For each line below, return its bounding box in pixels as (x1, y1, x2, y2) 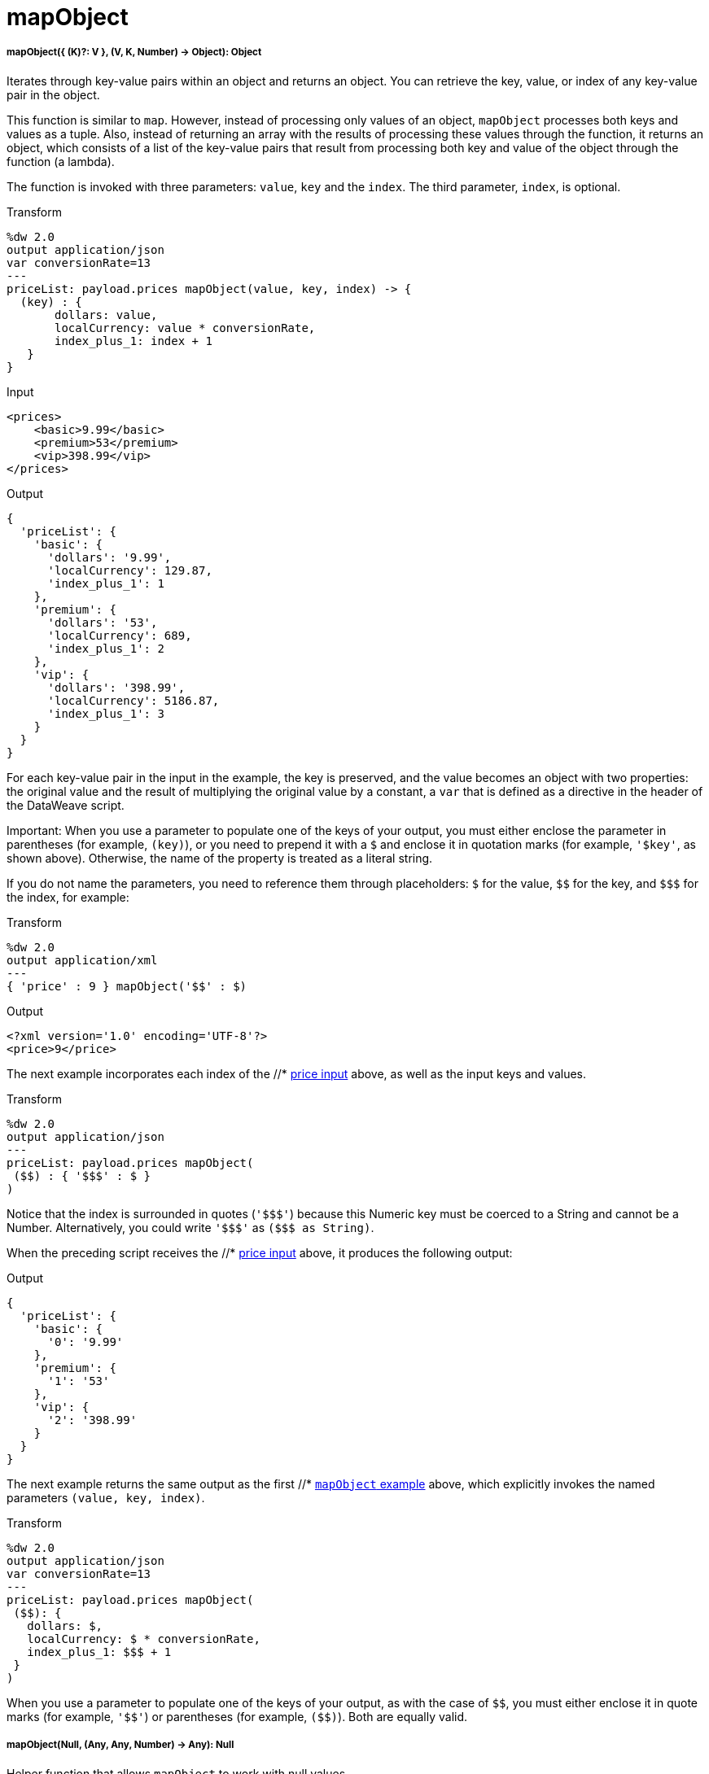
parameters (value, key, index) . (7, 1490, 205, 1505)
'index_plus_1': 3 (47, 706, 164, 720)
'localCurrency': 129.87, (47, 563, 212, 577)
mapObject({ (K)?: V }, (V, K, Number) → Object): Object (7, 46, 262, 59)
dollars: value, (55, 308, 158, 321)
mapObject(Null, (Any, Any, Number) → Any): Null (7, 1739, 234, 1751)
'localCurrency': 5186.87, (47, 693, 220, 707)
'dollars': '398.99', (47, 680, 186, 694)
